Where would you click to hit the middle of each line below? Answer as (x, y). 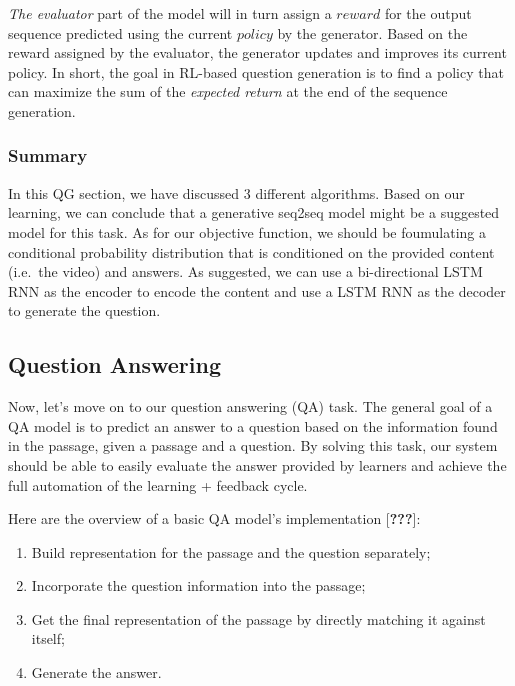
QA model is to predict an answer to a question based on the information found (253, 425)
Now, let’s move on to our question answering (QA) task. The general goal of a (250, 406)
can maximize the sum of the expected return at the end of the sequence (228, 91)
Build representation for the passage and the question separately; (231, 551)
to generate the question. (84, 310)
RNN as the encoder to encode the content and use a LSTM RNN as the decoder (257, 290)
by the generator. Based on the (372, 32)
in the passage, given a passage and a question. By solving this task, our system (253, 445)
